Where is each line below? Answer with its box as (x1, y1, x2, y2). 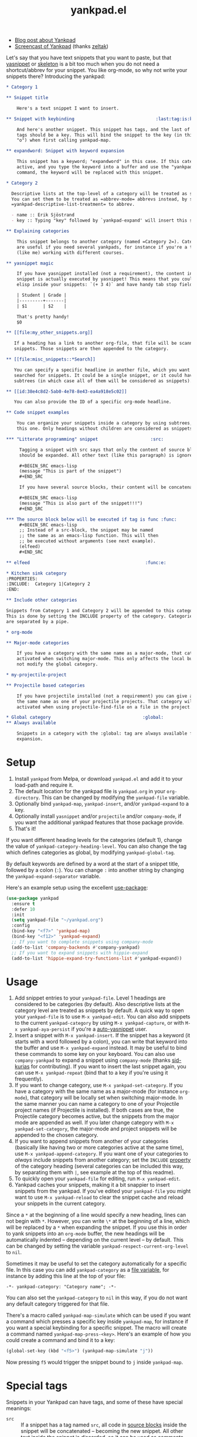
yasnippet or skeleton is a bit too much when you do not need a (6, 60, 159, 67)
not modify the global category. (16, 661, 98, 667)
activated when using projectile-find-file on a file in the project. (16, 704, 193, 710)
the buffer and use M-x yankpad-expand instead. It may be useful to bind (14, 1044, 187, 1051)
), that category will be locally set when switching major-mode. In (25, 1094, 184, 1101)
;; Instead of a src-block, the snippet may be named (19, 527, 154, 534)
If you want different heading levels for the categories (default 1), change (6, 836, 182, 843)
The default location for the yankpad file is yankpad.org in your (14, 787, 166, 794)
